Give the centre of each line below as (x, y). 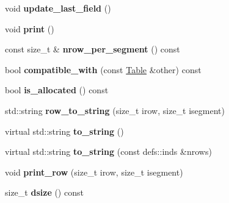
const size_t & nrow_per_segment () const (93, 49)
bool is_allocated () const (57, 90)
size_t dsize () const (44, 192)
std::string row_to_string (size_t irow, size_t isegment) (115, 110)
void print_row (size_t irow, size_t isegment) (94, 172)
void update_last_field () (58, 8)
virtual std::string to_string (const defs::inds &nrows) (108, 151)
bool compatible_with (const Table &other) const (103, 69)
